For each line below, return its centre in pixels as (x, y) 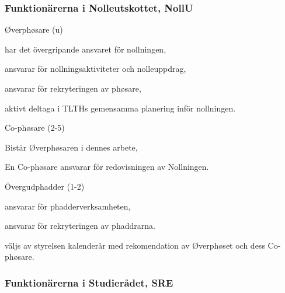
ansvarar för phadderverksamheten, (68, 206)
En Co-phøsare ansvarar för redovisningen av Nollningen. (107, 167)
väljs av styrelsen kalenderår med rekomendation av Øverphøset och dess (135, 245)
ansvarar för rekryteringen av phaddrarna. (80, 226)
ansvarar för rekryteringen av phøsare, (73, 88)
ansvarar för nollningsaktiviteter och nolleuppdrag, (95, 69)
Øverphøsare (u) (34, 29)
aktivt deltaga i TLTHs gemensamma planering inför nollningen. (120, 108)
